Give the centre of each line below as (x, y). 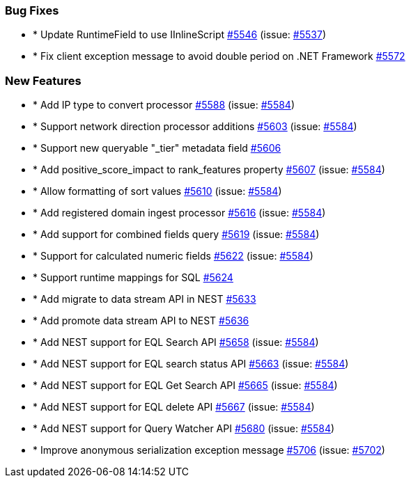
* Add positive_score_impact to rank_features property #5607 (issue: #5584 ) (209, 170)
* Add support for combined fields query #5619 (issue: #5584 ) (176, 235)
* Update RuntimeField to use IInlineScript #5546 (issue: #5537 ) (180, 35)
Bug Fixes (32, 10)
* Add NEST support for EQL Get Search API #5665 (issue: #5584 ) (185, 386)
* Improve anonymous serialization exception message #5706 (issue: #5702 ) (209, 450)
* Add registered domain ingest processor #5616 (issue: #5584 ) (179, 213)
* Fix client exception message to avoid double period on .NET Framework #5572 (219, 56)
